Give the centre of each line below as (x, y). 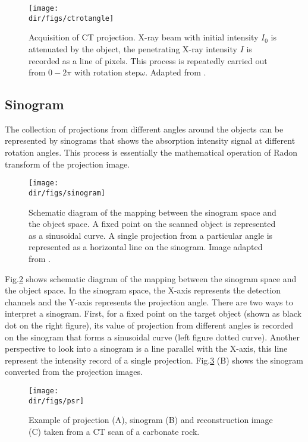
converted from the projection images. (74, 372)
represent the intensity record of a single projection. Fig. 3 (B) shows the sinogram (154, 360)
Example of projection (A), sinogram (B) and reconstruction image (151, 420)
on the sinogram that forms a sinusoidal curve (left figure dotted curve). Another (153, 337)
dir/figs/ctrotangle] (71, 18)
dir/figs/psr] (56, 401)
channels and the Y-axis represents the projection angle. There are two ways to (149, 301)
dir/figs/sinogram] (67, 193)
